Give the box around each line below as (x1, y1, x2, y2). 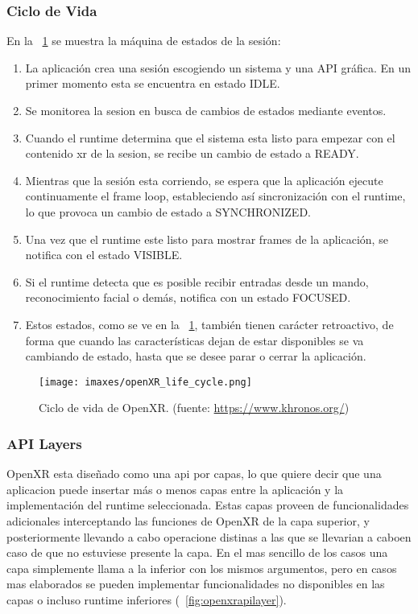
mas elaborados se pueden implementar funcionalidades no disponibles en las (6, 575, 385, 592)
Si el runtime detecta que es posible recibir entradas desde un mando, (25, 273, 369, 290)
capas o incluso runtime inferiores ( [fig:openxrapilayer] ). (6, 591, 287, 608)
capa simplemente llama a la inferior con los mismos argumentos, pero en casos (6, 559, 397, 576)
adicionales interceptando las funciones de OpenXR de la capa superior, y (6, 512, 370, 529)
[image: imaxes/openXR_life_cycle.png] (39, 376, 252, 388)
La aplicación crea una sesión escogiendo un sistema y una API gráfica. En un (25, 59, 411, 76)
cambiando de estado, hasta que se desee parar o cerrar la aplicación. (25, 348, 366, 365)
